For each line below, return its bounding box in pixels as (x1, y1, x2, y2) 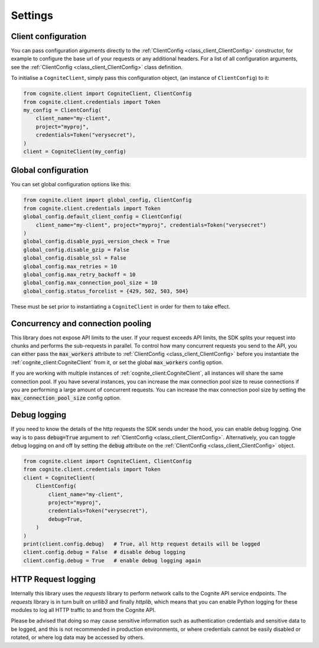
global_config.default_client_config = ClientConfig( (23, 213, 183, 220)
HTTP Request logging (11, 574, 96, 585)
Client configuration (11, 31, 87, 41)
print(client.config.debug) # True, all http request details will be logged (23, 540, 261, 547)
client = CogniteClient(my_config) (23, 148, 126, 155)
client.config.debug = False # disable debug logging (23, 549, 185, 556)
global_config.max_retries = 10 (23, 263, 118, 270)
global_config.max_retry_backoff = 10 (23, 271, 136, 278)
